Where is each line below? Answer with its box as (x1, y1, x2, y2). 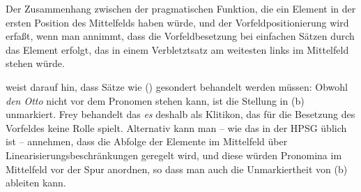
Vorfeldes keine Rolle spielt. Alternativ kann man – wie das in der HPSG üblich (6, 120, 347, 135)
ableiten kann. (6, 175, 66, 190)
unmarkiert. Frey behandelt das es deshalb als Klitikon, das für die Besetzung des (6, 107, 355, 121)
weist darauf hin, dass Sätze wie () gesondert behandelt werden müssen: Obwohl (6, 79, 348, 94)
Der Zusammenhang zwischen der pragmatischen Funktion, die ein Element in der (6, 1, 356, 15)
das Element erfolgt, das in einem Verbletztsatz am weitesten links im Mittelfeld (6, 42, 349, 57)
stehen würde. (6, 56, 65, 71)
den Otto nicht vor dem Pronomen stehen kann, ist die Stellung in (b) (6, 93, 305, 108)
